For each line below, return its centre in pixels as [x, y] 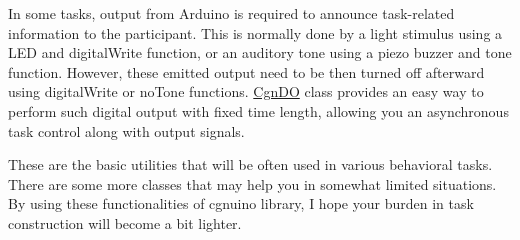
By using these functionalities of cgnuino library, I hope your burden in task [241, 203]
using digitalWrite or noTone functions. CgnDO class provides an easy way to [246, 91]
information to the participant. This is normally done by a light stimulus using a [255, 32]
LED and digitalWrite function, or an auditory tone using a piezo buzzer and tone [260, 52]
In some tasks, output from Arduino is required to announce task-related [231, 13]
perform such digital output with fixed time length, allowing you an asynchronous [258, 110]
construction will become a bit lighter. [125, 222]
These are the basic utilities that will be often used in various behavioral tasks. [250, 164]
